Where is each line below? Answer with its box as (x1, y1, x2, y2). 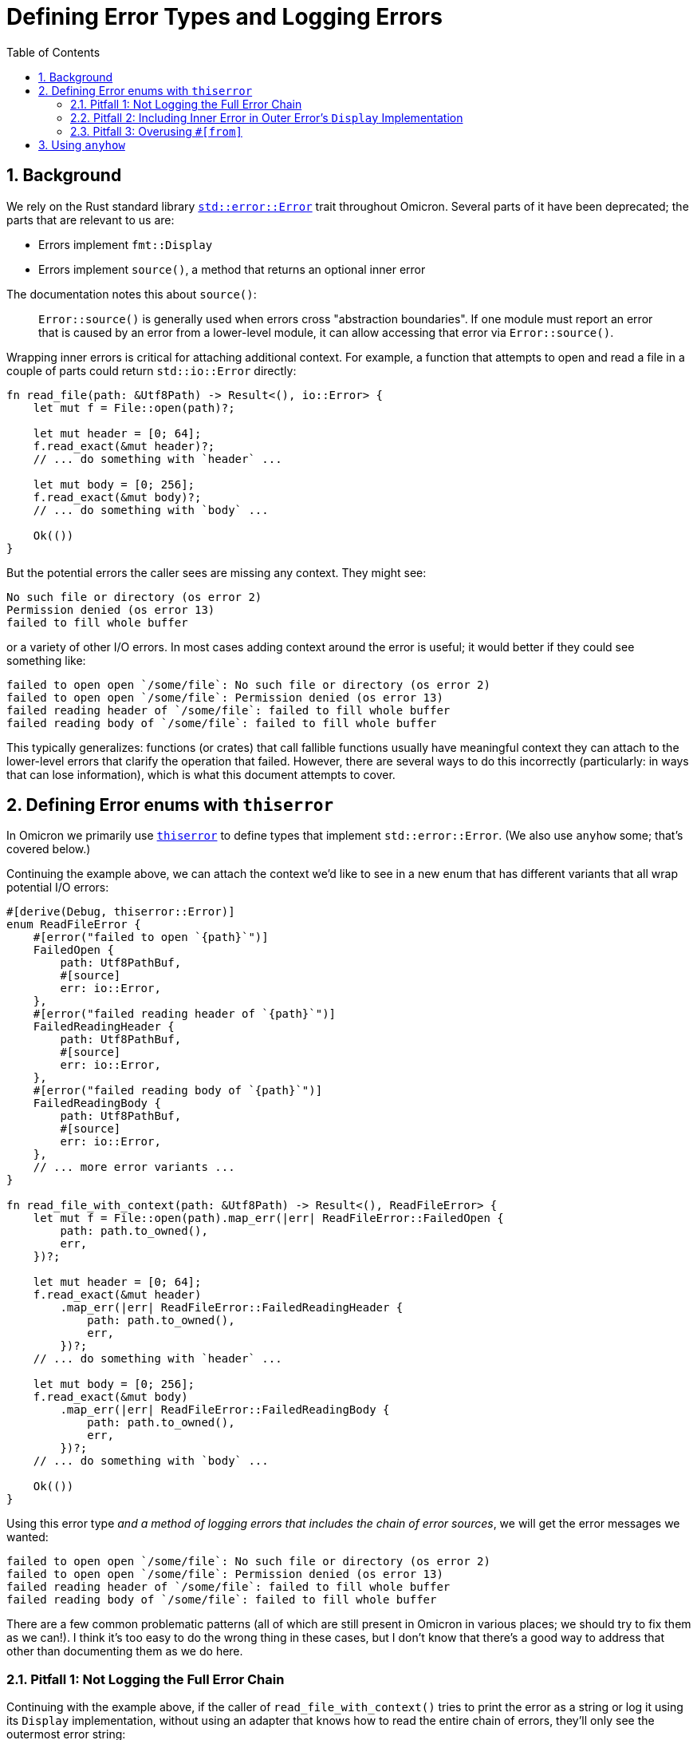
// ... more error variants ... (33, 1161, 235, 1174)
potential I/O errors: (6, 880, 109, 895)
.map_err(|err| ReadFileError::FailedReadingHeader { (60, 1301, 404, 1315)
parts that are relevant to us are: (6, 212, 175, 227)
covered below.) (6, 842, 91, 856)
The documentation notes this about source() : (6, 287, 257, 301)
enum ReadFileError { (6, 918, 141, 931)
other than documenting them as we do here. (6, 1644, 243, 1659)
